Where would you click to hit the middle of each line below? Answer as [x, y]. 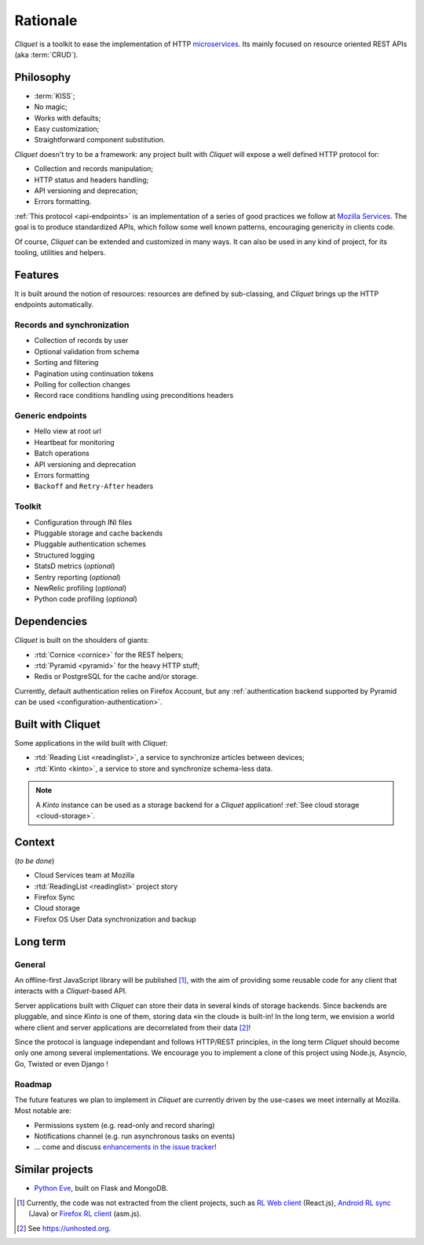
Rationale [46, 20]
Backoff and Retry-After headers [94, 486]
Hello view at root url [68, 431]
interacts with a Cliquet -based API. [71, 991]
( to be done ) [35, 860]
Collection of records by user [81, 341]
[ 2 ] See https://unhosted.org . [64, 1228]
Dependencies [51, 621]
